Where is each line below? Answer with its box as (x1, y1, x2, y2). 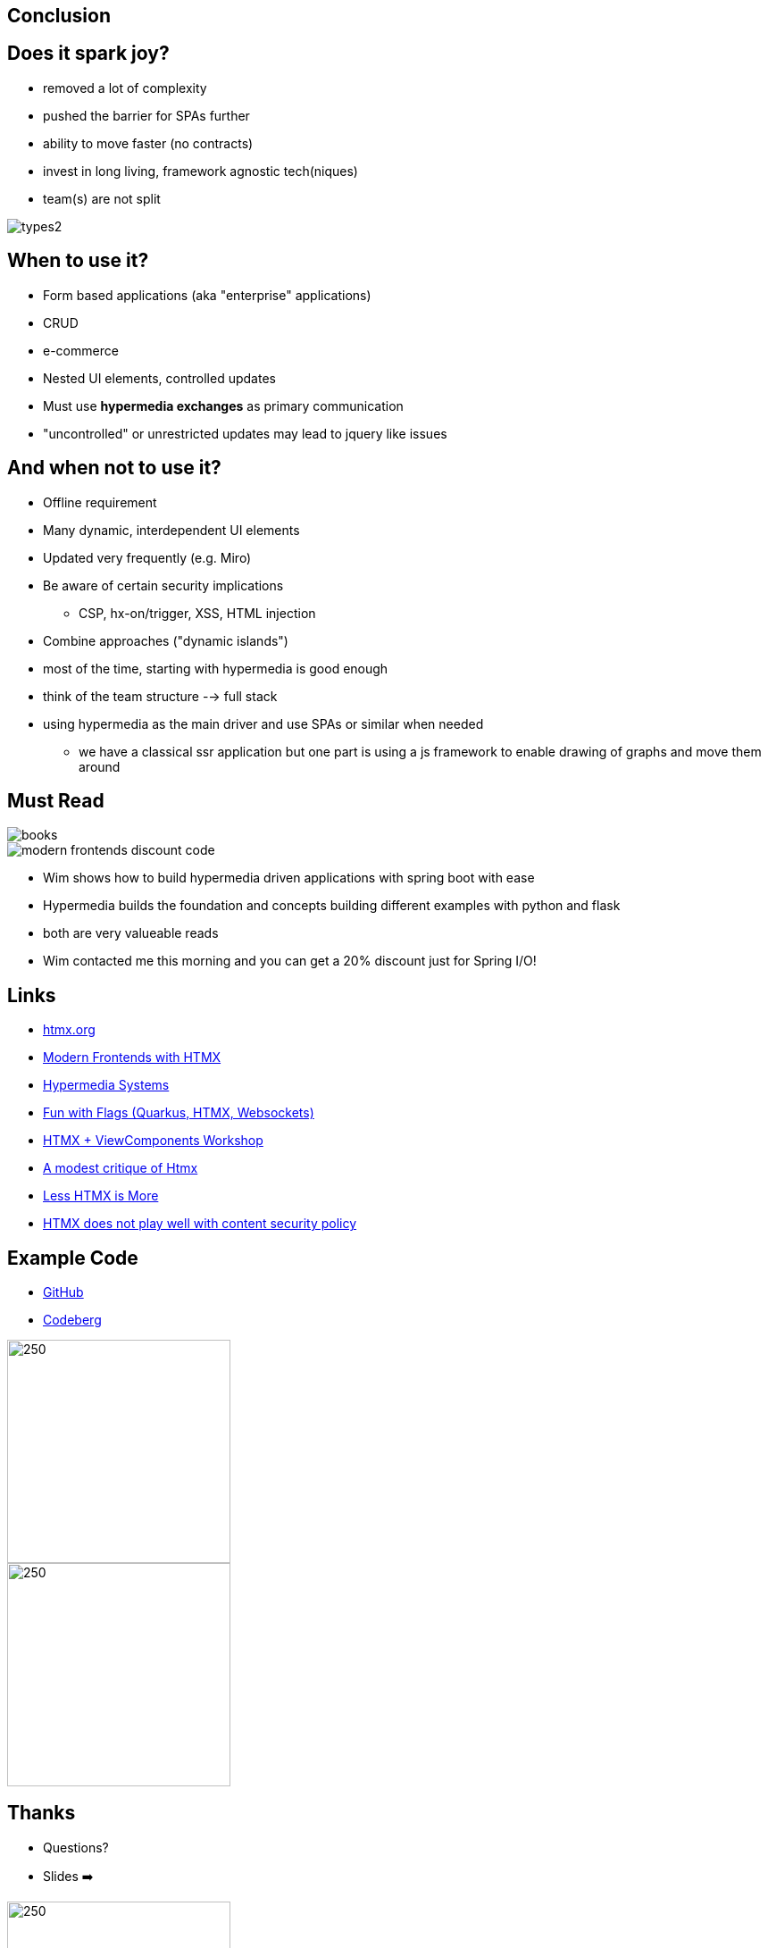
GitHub (43, 1284, 84, 1300)
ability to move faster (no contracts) (43, 135, 254, 151)
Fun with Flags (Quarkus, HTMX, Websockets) (43, 1105, 314, 1121)
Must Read (7, 789, 104, 812)
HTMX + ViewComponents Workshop (43, 1133, 263, 1149)
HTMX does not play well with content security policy (43, 1216, 357, 1232)
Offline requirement (43, 494, 157, 510)
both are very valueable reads (43, 925, 219, 941)
